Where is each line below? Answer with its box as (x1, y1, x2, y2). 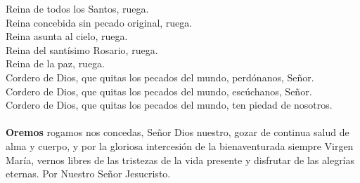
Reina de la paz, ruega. (6, 56, 105, 71)
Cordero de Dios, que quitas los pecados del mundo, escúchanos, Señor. (6, 83, 312, 98)
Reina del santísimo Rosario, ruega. (6, 42, 158, 57)
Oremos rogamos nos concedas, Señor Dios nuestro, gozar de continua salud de (6, 125, 349, 140)
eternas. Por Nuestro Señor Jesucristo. (6, 166, 171, 181)
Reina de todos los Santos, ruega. (6, 1, 149, 15)
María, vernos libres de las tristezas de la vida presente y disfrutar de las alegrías (6, 152, 355, 167)
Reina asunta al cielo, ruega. (6, 29, 128, 43)
